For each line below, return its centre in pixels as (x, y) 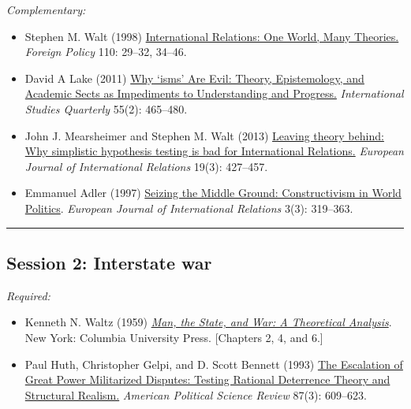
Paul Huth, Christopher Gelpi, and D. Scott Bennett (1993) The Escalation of (214, 364)
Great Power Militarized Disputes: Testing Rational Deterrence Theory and (207, 379)
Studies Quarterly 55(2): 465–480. (106, 108)
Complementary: (46, 9)
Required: (28, 295)
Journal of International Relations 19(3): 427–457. (146, 166)
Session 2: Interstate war (109, 262)
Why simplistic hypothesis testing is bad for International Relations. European (214, 151)
